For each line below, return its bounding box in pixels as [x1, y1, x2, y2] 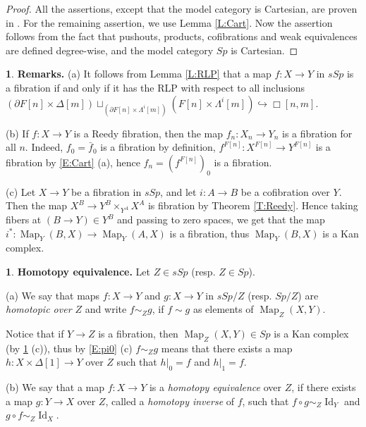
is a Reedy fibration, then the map [73, 125, 224, 140]
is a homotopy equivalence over [149, 380, 282, 395]
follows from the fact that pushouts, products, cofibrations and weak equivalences [6, 29, 358, 44]
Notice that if [6, 326, 64, 341]
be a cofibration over [240, 184, 330, 199]
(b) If [6, 125, 29, 140]
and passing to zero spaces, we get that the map [117, 212, 325, 227]
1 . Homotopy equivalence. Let [6, 264, 150, 279]
